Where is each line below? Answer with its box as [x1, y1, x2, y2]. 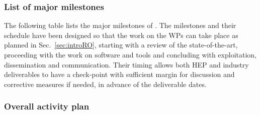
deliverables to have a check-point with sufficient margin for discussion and [4, 69, 235, 79]
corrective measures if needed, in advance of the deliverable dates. [4, 78, 207, 89]
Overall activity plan [4, 100, 90, 112]
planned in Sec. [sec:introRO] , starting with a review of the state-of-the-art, [4, 39, 238, 50]
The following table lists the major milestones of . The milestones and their [4, 20, 236, 30]
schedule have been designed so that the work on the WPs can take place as [4, 29, 238, 40]
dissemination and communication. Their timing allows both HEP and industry [4, 59, 249, 69]
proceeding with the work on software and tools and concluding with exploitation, [4, 49, 256, 59]
